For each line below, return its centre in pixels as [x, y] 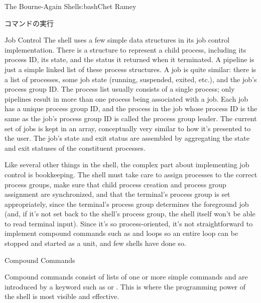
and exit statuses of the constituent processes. [75, 147]
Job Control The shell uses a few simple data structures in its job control [117, 40]
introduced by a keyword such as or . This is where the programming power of [125, 286]
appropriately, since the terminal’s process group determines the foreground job [127, 204]
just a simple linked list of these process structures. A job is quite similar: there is [130, 69]
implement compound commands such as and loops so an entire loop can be [121, 233]
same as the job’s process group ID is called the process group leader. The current [131, 118]
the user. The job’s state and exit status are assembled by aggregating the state [127, 138]
